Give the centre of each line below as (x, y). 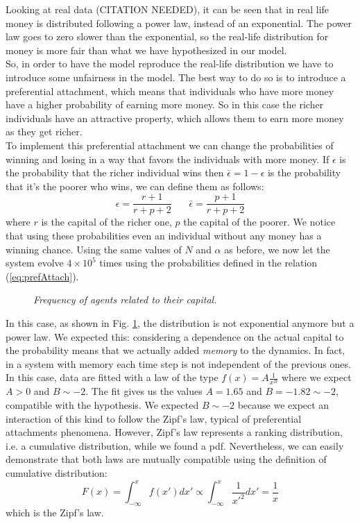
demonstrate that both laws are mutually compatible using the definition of (166, 459)
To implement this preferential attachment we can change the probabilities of (170, 145)
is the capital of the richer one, (106, 222)
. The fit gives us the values (144, 391)
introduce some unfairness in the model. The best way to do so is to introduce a (176, 77)
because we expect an (283, 405)
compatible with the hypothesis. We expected (102, 405)
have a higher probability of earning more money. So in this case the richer (165, 104)
